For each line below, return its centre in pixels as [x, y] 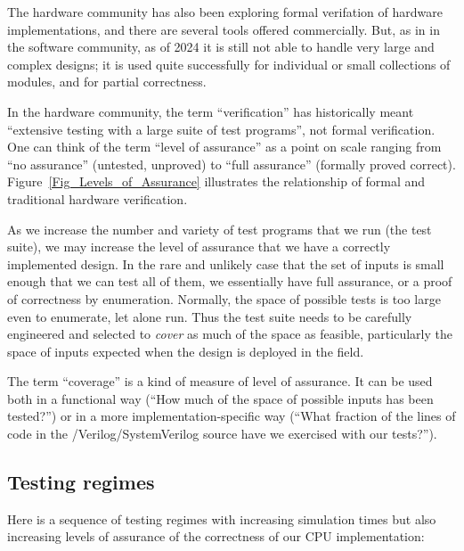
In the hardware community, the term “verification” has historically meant [211, 111]
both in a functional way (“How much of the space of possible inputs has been [220, 398]
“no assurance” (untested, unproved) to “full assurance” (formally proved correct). [232, 164]
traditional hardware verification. [98, 198]
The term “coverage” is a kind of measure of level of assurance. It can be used [220, 381]
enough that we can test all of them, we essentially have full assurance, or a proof [230, 281]
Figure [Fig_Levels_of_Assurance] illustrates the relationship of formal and [216, 181]
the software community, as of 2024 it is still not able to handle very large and [221, 47]
